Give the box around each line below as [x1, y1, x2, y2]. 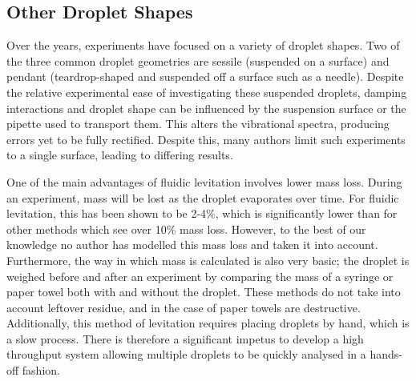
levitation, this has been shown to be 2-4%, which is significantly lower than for [6, 205, 398, 222]
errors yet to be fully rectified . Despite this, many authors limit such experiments [6, 130, 406, 147]
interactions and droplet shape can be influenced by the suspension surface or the [6, 99, 406, 116]
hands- [370, 346, 403, 363]
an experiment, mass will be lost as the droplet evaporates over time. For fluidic [6, 189, 399, 206]
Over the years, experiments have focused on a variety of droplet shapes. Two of [6, 37, 400, 54]
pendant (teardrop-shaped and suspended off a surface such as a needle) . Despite [6, 68, 404, 85]
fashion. [22, 362, 60, 379]
